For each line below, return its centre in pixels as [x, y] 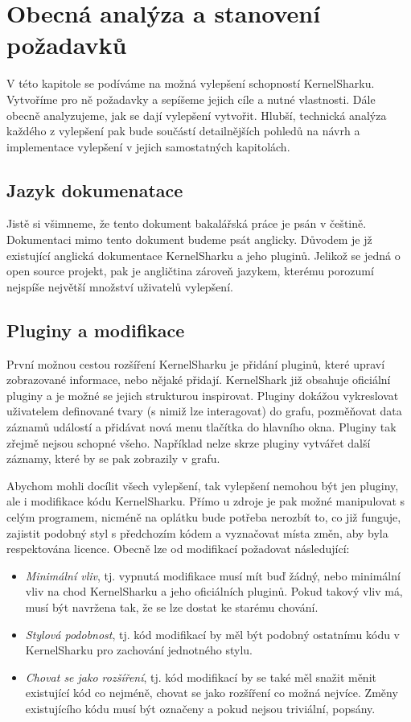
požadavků [67, 45]
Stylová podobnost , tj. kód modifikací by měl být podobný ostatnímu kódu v [213, 634]
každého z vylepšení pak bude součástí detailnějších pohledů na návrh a [183, 131]
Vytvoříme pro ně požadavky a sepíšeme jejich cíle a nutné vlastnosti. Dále [191, 99]
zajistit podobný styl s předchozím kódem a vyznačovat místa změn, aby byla [197, 532]
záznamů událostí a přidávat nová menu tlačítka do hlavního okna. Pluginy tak [201, 427]
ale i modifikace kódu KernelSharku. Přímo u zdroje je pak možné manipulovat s [206, 501]
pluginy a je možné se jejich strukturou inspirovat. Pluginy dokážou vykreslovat [203, 395]
